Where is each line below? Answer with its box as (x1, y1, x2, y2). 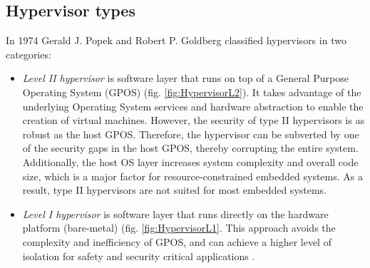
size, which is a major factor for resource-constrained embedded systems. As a (22, 168, 363, 183)
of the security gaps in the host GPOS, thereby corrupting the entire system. (22, 140, 359, 155)
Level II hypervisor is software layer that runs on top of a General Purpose (22, 71, 349, 86)
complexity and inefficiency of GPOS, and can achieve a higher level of (22, 234, 332, 249)
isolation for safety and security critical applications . (22, 248, 255, 263)
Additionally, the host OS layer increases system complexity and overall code (22, 154, 359, 169)
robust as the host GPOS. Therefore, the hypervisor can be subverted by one (22, 126, 359, 141)
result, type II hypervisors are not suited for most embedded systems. (22, 182, 327, 197)
